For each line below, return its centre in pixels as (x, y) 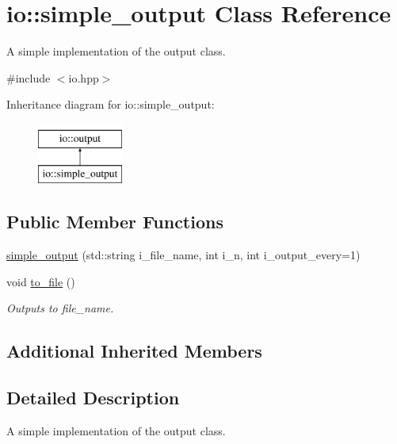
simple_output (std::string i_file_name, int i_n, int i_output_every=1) (183, 255)
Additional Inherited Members (134, 351)
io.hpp (84, 77)
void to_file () (41, 281)
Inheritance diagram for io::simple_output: (111, 104)
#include (29, 77)
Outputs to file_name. (60, 308)
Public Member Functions (115, 222)
